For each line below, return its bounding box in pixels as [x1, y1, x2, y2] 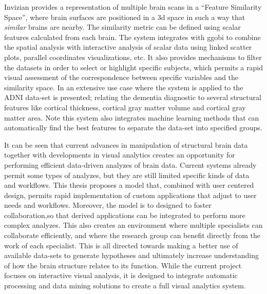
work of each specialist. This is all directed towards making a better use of [4, 240, 238, 250]
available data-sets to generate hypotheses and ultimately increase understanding [4, 250, 259, 261]
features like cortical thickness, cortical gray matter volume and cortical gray [4, 102, 246, 112]
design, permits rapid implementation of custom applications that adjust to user [4, 189, 257, 200]
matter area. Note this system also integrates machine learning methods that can [4, 112, 259, 123]
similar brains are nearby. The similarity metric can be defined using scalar [4, 22, 241, 32]
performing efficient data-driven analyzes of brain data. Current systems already [4, 159, 257, 170]
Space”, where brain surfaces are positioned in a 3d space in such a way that [4, 11, 245, 22]
